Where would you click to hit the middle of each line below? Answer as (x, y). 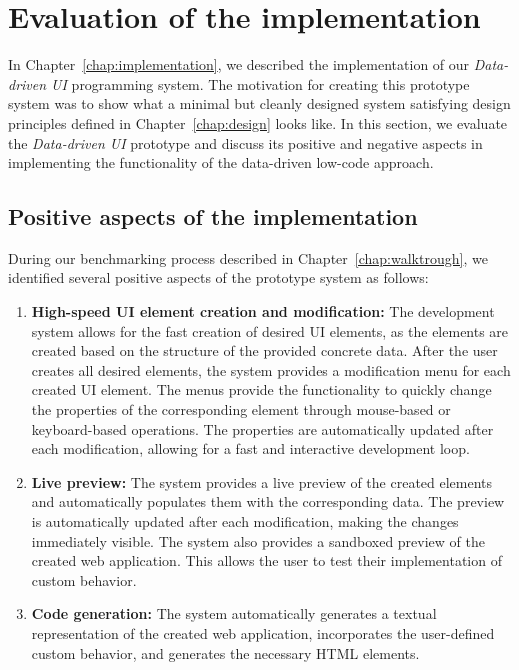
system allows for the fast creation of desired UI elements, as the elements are (270, 330)
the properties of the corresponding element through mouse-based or (241, 409)
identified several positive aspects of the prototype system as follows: (218, 277)
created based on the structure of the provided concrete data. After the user (264, 350)
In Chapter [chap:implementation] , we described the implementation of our (239, 64)
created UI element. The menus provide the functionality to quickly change (261, 389)
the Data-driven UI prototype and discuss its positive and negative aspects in (245, 142)
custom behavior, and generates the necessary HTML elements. (225, 652)
